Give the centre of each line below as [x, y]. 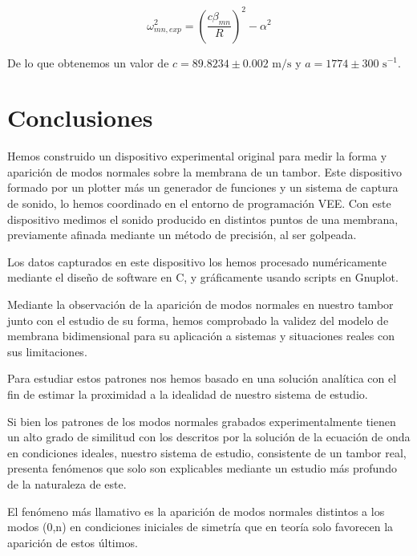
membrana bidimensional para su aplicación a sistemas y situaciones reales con [201, 336]
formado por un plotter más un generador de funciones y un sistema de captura [203, 187]
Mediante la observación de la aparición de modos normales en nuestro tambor [200, 304]
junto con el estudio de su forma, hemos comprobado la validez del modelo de [198, 320]
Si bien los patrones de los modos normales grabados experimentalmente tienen [202, 421]
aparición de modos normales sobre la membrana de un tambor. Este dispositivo [205, 171]
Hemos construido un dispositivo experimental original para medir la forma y [197, 156]
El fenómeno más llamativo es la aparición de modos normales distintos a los [196, 511]
